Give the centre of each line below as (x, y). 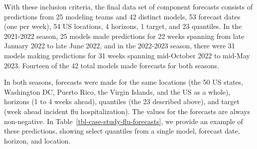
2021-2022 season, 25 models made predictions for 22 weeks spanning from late (124, 36)
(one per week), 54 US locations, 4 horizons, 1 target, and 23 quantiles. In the (123, 26)
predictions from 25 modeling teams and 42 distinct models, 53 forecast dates (122, 16)
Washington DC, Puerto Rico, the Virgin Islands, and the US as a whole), (117, 91)
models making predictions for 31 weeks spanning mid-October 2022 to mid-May (127, 55)
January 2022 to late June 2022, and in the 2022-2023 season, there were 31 (120, 46)
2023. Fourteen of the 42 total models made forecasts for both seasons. (112, 65)
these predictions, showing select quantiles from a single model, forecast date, (122, 131)
